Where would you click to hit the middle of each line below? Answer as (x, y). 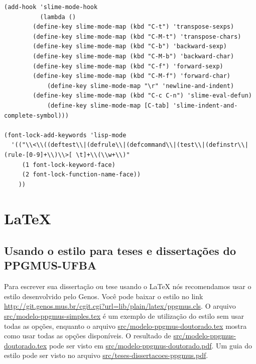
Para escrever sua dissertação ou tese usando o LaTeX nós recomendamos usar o (128, 286)
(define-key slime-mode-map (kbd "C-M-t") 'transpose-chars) (137, 36)
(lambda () (58, 17)
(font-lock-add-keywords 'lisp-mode (65, 135)
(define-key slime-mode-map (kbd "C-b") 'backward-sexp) (130, 47)
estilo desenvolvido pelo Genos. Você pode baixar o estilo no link (104, 296)
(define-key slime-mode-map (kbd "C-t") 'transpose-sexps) (134, 27)
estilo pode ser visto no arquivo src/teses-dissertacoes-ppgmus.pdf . (106, 355)
